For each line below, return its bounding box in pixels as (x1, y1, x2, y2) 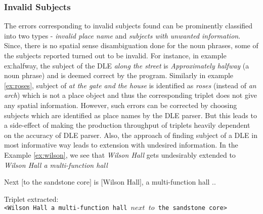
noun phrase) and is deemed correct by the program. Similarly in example (4, 70, 234, 81)
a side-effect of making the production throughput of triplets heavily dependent (4, 120, 250, 130)
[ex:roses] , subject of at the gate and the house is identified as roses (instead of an (4, 80, 256, 90)
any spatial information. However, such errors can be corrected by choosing (4, 99, 237, 110)
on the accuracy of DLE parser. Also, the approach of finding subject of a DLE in (4, 129, 257, 140)
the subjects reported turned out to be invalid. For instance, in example (4, 50, 227, 60)
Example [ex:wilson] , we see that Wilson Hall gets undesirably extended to (4, 149, 236, 160)
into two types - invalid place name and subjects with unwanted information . (4, 30, 241, 41)
